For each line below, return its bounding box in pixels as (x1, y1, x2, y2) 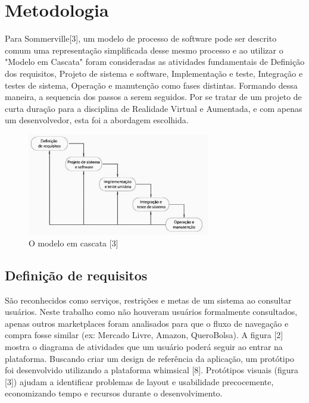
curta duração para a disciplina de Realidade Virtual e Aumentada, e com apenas (5, 102, 302, 114)
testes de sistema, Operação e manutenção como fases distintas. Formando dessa (5, 79, 298, 91)
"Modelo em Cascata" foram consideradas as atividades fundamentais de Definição (5, 55, 305, 68)
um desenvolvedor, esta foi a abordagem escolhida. (5, 114, 189, 126)
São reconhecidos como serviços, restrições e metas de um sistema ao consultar (5, 293, 292, 306)
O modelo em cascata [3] (29, 236, 118, 249)
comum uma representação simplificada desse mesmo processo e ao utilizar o (5, 43, 283, 56)
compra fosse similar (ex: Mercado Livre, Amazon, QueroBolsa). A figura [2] (5, 329, 283, 341)
